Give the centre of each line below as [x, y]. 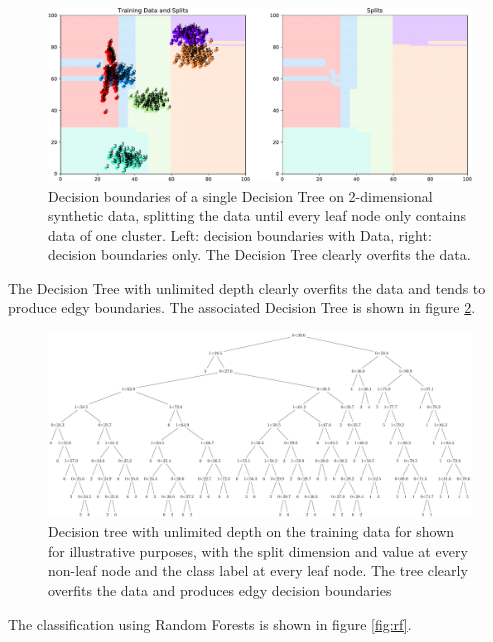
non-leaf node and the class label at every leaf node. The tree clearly [258, 570]
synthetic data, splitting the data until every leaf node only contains [257, 215]
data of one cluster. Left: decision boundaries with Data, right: [240, 234]
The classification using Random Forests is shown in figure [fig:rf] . [210, 623]
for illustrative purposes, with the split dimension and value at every [258, 550]
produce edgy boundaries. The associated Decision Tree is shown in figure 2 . [242, 307]
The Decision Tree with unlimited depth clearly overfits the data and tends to [247, 287]
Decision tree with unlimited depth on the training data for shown [251, 531]
